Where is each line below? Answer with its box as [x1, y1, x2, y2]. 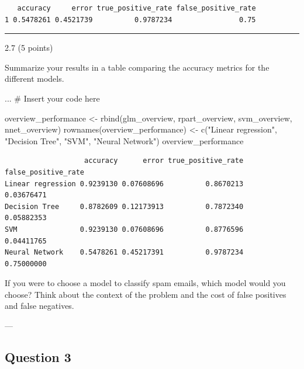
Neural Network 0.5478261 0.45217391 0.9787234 [5, 248, 244, 257]
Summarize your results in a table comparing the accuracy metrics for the [5, 61, 270, 73]
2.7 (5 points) [5, 41, 53, 54]
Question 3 [5, 348, 71, 366]
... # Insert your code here [5, 92, 100, 104]
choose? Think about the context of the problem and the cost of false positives [5, 288, 286, 300]
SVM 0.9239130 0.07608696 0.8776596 [5, 225, 244, 234]
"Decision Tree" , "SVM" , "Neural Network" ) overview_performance [5, 134, 244, 147]
